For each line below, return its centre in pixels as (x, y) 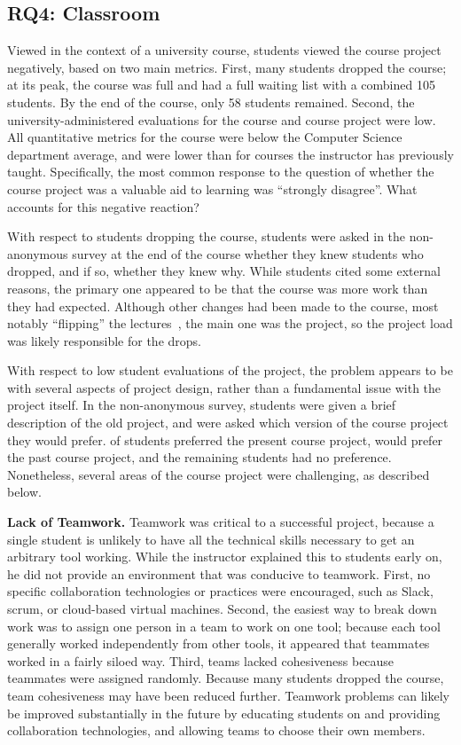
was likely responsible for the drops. (104, 340)
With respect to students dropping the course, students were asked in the (207, 236)
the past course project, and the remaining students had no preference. (199, 457)
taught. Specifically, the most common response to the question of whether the (221, 172)
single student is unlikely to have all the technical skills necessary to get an (211, 539)
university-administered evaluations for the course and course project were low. (222, 119)
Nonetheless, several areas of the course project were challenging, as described (219, 474)
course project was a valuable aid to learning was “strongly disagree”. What (212, 188)
